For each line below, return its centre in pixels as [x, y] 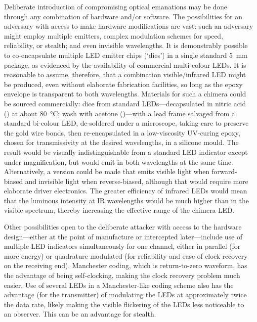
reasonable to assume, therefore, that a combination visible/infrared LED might [125, 74]
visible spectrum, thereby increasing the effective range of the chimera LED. [119, 210]
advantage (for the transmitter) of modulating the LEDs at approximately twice [125, 295]
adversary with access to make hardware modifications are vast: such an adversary [128, 26]
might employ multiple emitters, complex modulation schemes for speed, [114, 35]
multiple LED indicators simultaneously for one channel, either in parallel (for [122, 246]
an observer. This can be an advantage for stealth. [80, 314]
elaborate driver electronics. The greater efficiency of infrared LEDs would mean [126, 191]
